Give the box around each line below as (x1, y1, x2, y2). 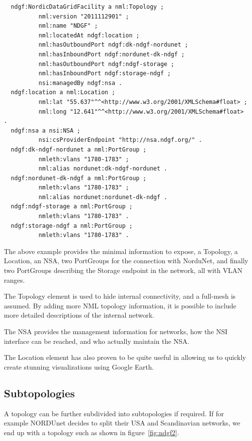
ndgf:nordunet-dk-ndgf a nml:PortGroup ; (11, 174, 147, 182)
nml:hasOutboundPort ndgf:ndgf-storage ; (38, 60, 174, 68)
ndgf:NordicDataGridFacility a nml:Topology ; (11, 3, 164, 10)
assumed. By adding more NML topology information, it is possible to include (4, 300, 236, 310)
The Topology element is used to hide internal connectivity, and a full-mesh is (4, 291, 236, 301)
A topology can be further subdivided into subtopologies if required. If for (4, 408, 224, 418)
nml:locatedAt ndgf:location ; (38, 32, 140, 39)
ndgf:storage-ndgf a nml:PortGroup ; (11, 222, 133, 229)
